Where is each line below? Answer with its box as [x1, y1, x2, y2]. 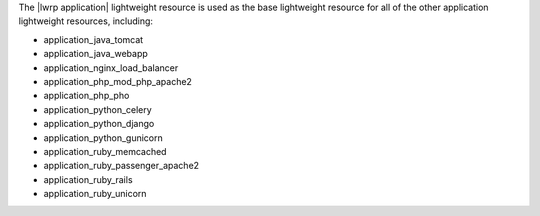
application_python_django [43, 118, 155, 130]
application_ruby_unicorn [43, 188, 147, 200]
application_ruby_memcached [43, 145, 167, 157]
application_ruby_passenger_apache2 [43, 160, 200, 172]
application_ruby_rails [43, 173, 134, 185]
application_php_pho [43, 90, 130, 102]
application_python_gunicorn [43, 131, 164, 144]
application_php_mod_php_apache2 [43, 75, 192, 87]
